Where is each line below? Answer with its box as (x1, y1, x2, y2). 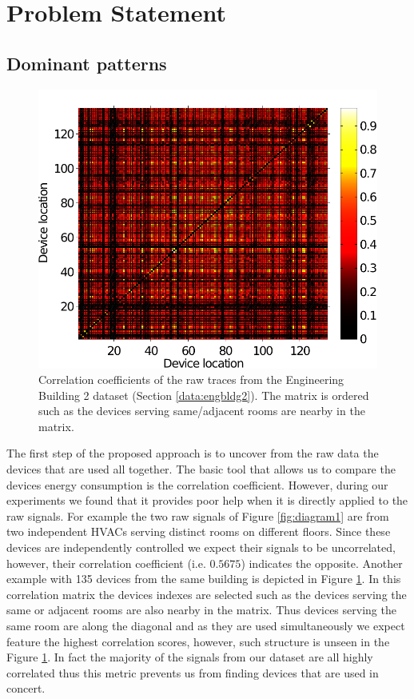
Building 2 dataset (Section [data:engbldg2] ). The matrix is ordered (38, 386, 369, 403)
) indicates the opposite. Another (241, 554, 403, 571)
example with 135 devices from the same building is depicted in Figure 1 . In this (6, 570, 401, 587)
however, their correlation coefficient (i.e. (6, 554, 206, 571)
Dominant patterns (6, 50, 167, 75)
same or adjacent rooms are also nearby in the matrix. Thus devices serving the (6, 601, 396, 618)
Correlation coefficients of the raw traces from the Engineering (38, 371, 344, 388)
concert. (6, 680, 46, 697)
